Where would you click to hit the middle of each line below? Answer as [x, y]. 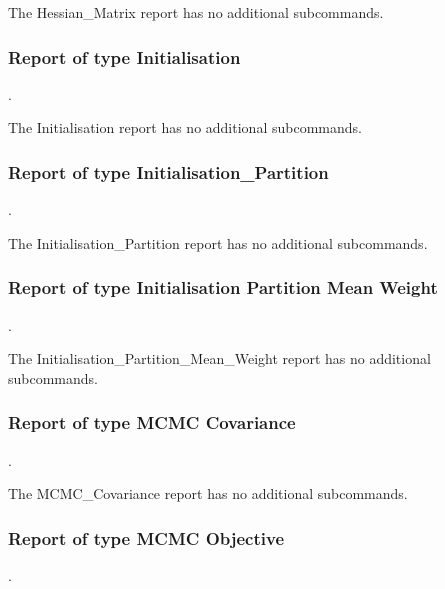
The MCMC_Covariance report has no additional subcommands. [208, 493]
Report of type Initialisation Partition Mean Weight [223, 287]
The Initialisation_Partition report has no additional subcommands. [218, 242]
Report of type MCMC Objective [146, 537]
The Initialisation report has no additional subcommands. [185, 127]
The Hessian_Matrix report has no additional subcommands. [196, 12]
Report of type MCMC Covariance [152, 422]
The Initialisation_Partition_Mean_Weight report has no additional [219, 358]
